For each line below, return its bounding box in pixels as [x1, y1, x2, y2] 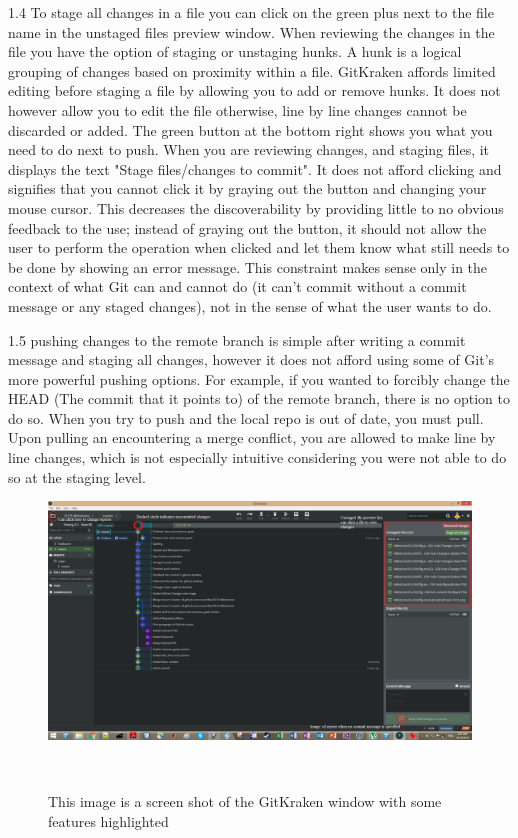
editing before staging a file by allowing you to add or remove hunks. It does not [8, 80, 501, 101]
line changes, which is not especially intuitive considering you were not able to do [8, 447, 507, 468]
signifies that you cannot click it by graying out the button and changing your [8, 178, 487, 199]
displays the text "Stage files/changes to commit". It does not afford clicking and [8, 158, 502, 179]
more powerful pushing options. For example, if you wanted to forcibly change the [8, 368, 510, 389]
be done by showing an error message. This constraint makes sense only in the [8, 256, 488, 277]
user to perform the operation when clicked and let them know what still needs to [8, 237, 510, 258]
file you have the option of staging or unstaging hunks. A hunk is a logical [8, 41, 462, 62]
